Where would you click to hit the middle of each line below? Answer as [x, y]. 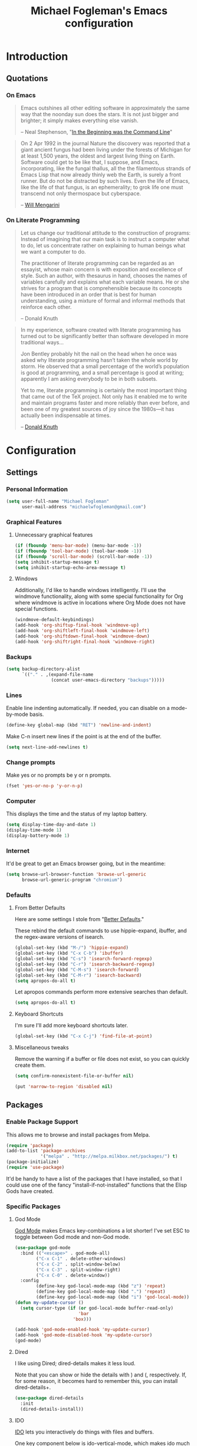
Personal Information [37, 489]
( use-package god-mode [42, 1248]
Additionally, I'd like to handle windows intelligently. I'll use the [90, 590]
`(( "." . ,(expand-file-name [58, 675]
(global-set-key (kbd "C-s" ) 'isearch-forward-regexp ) [83, 959]
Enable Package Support [42, 1122]
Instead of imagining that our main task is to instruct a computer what [105, 239]
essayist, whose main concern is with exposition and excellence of [101, 270]
